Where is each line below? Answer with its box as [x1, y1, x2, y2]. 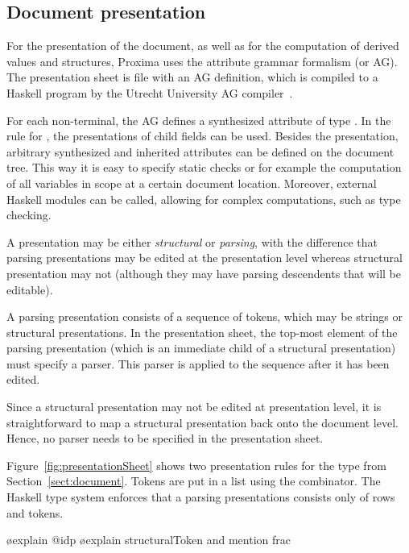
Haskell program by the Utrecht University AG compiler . [6, 84, 293, 101]
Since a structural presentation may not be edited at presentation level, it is [6, 398, 382, 415]
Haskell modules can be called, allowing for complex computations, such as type [6, 190, 401, 207]
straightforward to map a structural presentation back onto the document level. [6, 414, 399, 430]
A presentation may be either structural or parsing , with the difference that [6, 233, 378, 250]
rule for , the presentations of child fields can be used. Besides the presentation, [6, 127, 399, 144]
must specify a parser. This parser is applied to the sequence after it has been [6, 355, 390, 372]
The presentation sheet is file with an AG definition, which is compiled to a [6, 69, 378, 85]
